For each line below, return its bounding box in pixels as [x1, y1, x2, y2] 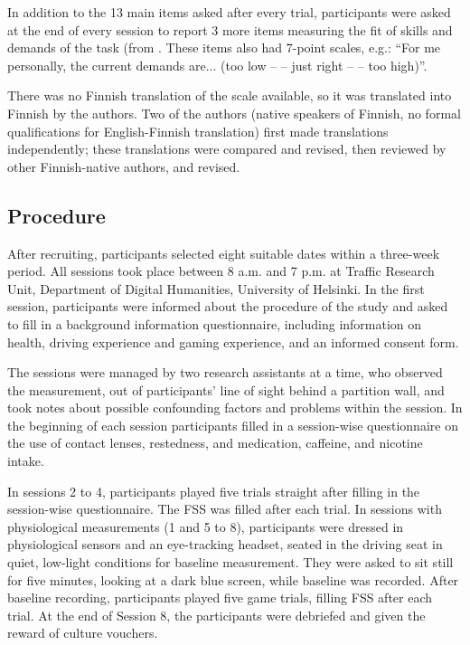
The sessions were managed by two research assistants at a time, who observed [7, 363, 443, 382]
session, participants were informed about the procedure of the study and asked [7, 297, 448, 316]
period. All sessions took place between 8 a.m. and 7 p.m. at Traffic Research [7, 261, 435, 280]
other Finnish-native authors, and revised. [7, 157, 240, 175]
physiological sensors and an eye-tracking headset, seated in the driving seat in [7, 535, 443, 554]
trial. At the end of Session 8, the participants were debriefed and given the [7, 605, 426, 624]
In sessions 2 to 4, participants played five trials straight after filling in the [7, 481, 420, 500]
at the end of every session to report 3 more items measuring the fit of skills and [7, 20, 453, 39]
